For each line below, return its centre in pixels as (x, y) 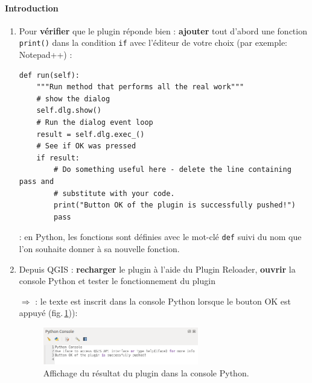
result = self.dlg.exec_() (91, 134)
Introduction (32, 8)
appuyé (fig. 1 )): (48, 313)
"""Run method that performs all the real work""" (140, 87)
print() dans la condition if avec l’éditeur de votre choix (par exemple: (153, 43)
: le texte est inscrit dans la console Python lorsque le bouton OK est (163, 301)
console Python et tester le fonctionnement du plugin (117, 281)
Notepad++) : (46, 55)
